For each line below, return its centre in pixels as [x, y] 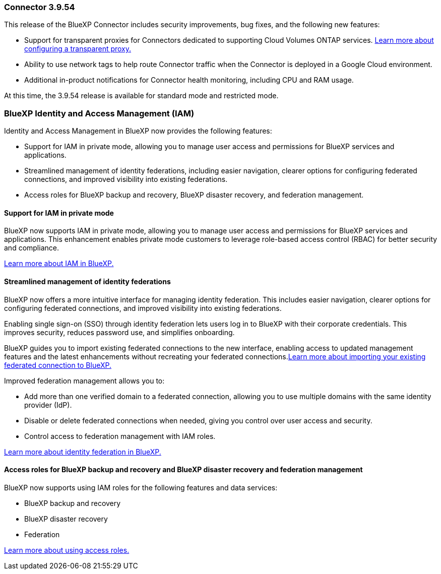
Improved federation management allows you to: [84, 380]
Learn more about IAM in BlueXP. [59, 264]
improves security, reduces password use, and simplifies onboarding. [119, 332]
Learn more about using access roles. [67, 550]
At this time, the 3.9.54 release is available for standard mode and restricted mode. [141, 96]
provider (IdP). [48, 405]
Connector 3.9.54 [40, 7]
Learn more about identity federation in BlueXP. [83, 452]
